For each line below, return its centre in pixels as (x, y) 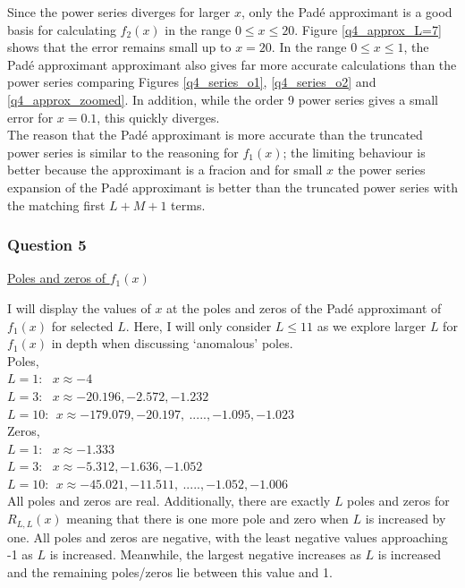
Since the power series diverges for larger (119, 12)
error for (30, 117)
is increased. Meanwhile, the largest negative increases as (205, 554)
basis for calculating (62, 29)
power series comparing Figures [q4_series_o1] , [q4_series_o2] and (192, 82)
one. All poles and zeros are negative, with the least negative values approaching (228, 537)
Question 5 (47, 245)
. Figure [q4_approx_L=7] (368, 29)
